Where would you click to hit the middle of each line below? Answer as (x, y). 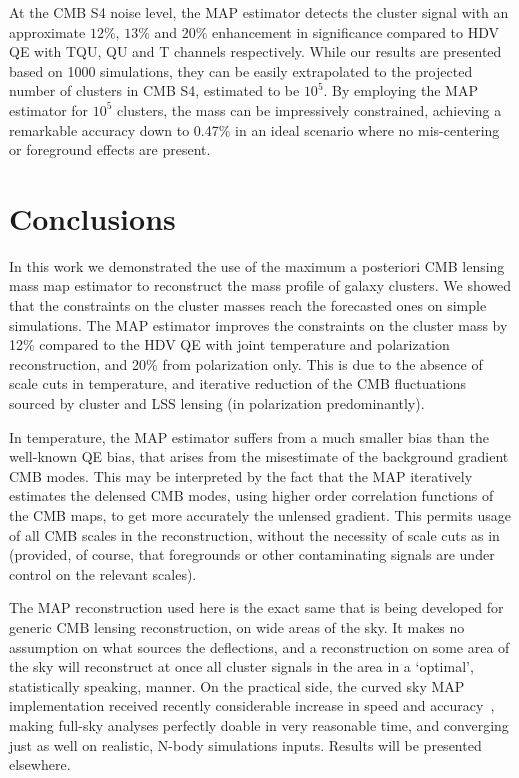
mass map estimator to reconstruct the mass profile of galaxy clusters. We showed (260, 285)
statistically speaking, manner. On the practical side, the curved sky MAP (237, 685)
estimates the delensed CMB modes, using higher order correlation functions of (251, 495)
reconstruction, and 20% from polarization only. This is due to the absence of (246, 363)
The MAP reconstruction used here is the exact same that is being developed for (256, 607)
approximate (47, 31)
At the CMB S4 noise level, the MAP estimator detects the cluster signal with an (259, 12)
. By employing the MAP (400, 90)
